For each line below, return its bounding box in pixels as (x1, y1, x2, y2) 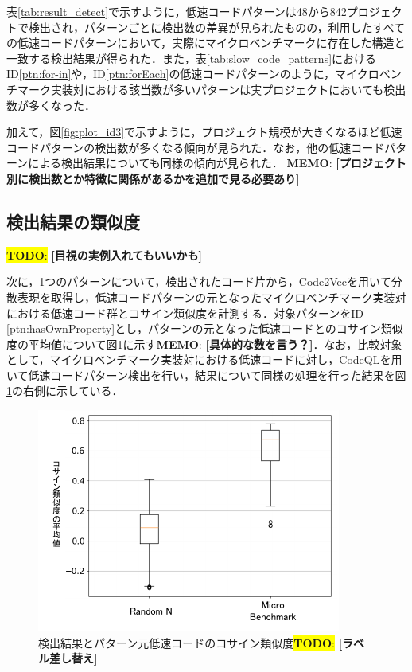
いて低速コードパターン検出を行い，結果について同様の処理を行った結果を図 (6, 366, 406, 383)
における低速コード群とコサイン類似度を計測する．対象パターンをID (6, 304, 364, 321)
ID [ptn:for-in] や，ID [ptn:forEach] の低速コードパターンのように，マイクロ (6, 65, 379, 82)
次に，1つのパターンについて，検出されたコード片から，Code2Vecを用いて (6, 273, 391, 290)
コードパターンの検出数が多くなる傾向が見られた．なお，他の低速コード (6, 139, 385, 155)
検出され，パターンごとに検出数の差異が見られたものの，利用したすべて (28, 18, 405, 35)
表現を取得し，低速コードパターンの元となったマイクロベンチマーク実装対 (17, 288, 406, 305)
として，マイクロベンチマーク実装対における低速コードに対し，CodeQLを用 (6, 351, 402, 368)
